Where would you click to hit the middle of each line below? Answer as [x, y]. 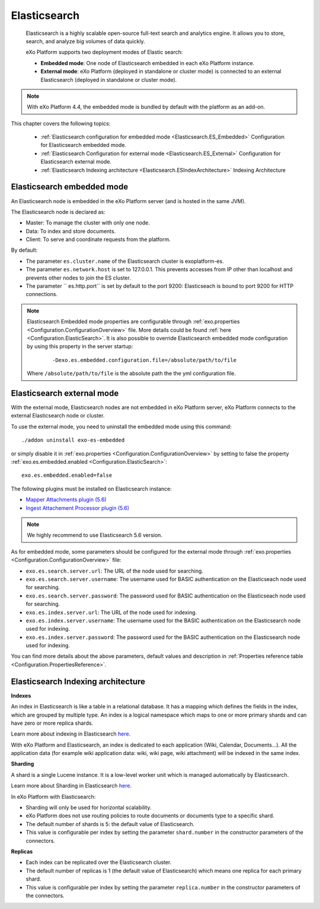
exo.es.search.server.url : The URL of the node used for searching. [115, 571]
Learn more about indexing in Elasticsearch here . [71, 734]
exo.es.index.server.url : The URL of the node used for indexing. [111, 612]
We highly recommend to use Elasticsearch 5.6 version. [95, 535]
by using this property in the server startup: [80, 346]
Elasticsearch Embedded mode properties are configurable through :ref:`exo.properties [133, 322]
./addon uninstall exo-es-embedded [73, 440]
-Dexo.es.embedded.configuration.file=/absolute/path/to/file [145, 360]
